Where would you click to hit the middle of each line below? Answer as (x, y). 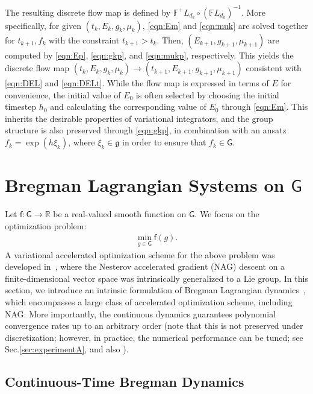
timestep (21, 106)
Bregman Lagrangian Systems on (145, 185)
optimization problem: (46, 225)
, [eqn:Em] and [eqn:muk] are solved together (225, 25)
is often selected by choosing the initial (207, 94)
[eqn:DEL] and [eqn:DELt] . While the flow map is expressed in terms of (137, 83)
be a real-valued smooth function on (120, 214)
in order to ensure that (164, 142)
